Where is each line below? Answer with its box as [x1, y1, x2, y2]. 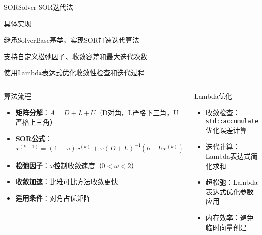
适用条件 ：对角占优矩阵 [15, 193, 91, 203]
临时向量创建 [205, 222, 247, 232]
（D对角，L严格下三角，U [95, 107, 179, 117]
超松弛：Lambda [205, 177, 258, 187]
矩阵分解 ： [15, 107, 50, 117]
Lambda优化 [194, 90, 232, 101]
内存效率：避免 [205, 212, 254, 222]
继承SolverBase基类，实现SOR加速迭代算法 [4, 35, 140, 45]
